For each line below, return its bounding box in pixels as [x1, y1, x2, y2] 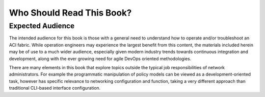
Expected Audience [9, 21, 75, 30]
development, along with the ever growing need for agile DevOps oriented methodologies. [9, 56, 191, 61]
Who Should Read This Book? [9, 7, 132, 18]
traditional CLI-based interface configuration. [9, 85, 101, 91]
